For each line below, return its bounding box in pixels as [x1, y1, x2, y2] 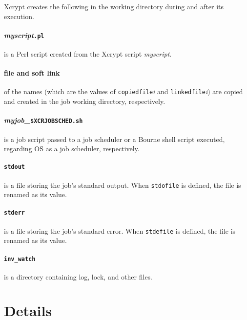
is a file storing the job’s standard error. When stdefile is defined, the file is [4, 225, 236, 236]
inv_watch [4, 255, 36, 262]
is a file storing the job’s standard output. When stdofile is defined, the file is [4, 180, 241, 190]
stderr [4, 209, 25, 217]
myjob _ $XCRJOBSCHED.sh [4, 115, 83, 125]
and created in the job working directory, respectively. [4, 96, 165, 106]
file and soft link [4, 68, 60, 78]
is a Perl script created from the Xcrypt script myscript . [4, 49, 172, 59]
